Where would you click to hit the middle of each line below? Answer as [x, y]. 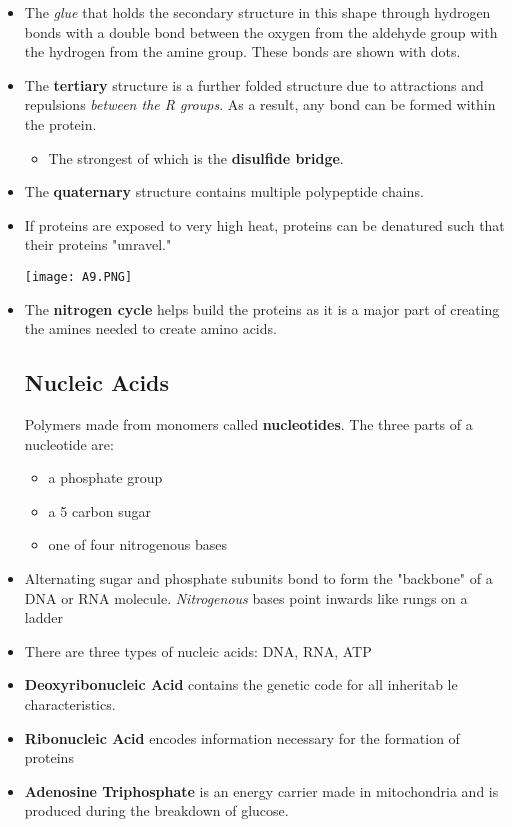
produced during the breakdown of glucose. [156, 810]
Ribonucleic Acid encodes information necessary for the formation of [242, 737]
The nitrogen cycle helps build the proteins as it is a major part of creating [262, 308]
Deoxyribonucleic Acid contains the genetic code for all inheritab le [241, 684]
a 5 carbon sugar [100, 510]
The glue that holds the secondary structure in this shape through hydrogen [257, 12]
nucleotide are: [69, 443]
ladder [43, 617]
